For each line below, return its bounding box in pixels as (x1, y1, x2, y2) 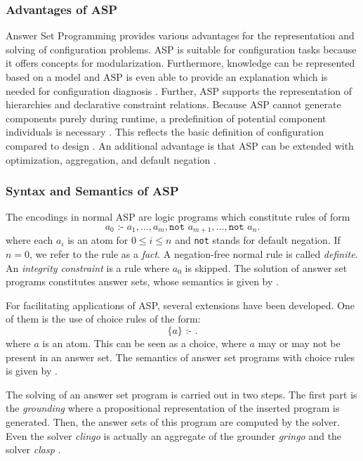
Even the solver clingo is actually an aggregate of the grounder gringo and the (6, 428, 342, 443)
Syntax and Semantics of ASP (6, 182, 179, 200)
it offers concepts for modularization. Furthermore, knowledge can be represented (6, 56, 355, 70)
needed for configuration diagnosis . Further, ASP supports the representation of (6, 83, 352, 98)
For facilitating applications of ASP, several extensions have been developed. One (6, 297, 355, 312)
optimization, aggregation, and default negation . (6, 152, 216, 167)
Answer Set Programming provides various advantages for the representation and (6, 28, 355, 43)
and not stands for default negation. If (175, 233, 341, 247)
